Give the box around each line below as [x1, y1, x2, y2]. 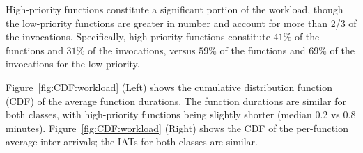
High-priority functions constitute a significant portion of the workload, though [6, 2, 343, 16]
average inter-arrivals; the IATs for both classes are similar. [6, 134, 258, 149]
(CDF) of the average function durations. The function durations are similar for [6, 93, 346, 108]
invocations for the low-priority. [6, 56, 140, 71]
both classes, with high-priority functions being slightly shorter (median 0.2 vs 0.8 [6, 107, 356, 122]
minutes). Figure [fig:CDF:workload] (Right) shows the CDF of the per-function [6, 120, 348, 135]
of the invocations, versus [87, 42, 196, 57]
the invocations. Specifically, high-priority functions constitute [6, 29, 270, 44]
